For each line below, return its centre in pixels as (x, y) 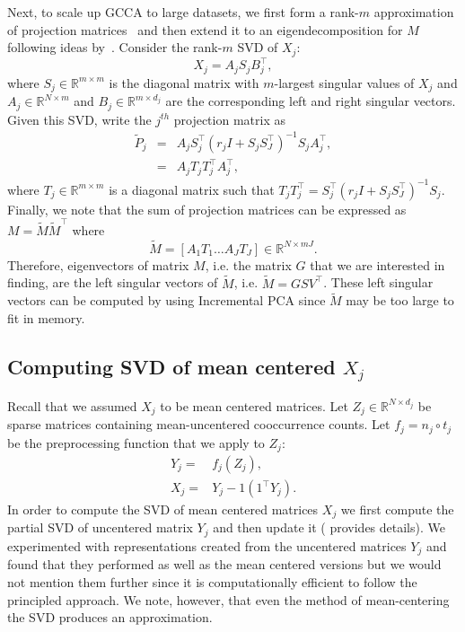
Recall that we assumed (72, 405)
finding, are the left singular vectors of (113, 282)
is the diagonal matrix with (184, 82)
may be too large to (400, 300)
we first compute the (397, 509)
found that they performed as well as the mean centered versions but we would (224, 564)
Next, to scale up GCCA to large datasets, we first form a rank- (183, 12)
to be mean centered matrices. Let (254, 405)
